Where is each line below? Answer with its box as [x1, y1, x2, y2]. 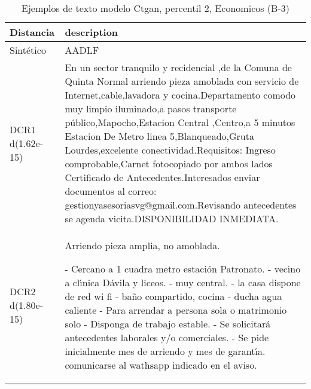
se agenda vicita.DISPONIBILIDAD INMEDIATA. [65, 212, 279, 225]
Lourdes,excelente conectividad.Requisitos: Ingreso [65, 143, 276, 157]
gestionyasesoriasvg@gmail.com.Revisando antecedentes [65, 198, 297, 212]
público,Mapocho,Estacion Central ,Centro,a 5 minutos [65, 115, 295, 129]
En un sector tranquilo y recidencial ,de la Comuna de [65, 60, 292, 74]
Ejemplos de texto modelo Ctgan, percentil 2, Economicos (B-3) [22, 1, 289, 15]
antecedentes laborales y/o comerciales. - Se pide [65, 330, 269, 344]
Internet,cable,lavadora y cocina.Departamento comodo [65, 88, 296, 102]
